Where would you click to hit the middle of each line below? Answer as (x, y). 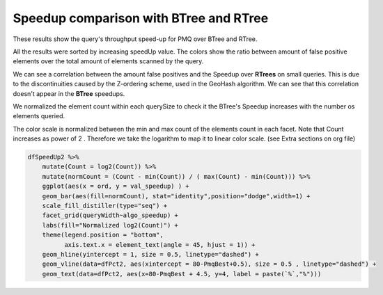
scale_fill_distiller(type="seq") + (104, 206)
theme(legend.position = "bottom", (103, 235)
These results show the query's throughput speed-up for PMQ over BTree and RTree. (135, 39)
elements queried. (39, 116)
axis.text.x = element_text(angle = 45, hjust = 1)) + (159, 245)
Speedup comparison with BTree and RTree (141, 18)
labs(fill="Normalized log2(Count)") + (110, 225)
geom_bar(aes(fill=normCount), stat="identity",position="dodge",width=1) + (176, 196)
